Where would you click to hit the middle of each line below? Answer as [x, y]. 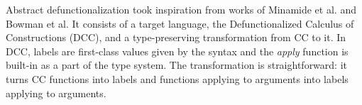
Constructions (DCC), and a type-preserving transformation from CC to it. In [176, 37]
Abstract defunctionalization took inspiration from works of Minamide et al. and [181, 9]
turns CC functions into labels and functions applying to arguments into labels [177, 78]
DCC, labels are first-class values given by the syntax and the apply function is [177, 51]
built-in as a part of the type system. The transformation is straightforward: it [176, 65]
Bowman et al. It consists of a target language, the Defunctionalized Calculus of [180, 23]
